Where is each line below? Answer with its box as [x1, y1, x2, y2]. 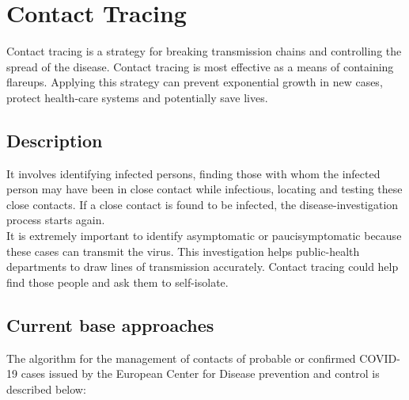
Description [6, 128, 103, 152]
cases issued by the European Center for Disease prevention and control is [21, 365, 380, 382]
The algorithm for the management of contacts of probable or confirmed [6, 349, 356, 366]
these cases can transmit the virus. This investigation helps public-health [6, 242, 360, 259]
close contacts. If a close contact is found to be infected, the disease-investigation [6, 196, 399, 212]
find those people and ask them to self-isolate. [6, 273, 229, 290]
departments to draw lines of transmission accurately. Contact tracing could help [6, 258, 399, 275]
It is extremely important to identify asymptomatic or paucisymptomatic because [6, 227, 402, 244]
